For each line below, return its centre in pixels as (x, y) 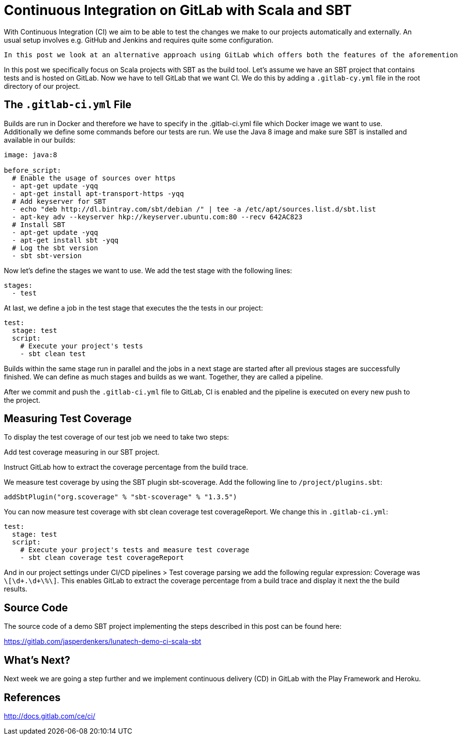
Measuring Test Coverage (68, 419)
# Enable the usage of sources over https (94, 178)
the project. (22, 400)
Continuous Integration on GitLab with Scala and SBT (178, 10)
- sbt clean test (53, 353)
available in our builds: (40, 140)
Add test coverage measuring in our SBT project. (82, 452)
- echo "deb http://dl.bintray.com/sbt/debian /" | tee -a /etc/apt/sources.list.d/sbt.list (194, 209)
